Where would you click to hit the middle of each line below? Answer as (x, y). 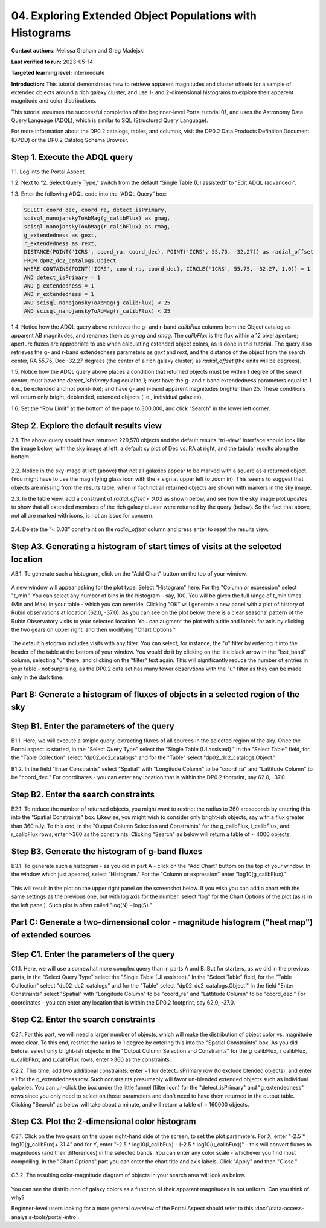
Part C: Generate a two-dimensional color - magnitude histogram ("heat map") (162, 922)
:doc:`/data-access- (280, 1209)
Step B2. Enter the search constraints (83, 794)
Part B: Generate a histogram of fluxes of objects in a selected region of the (155, 694)
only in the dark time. (37, 677)
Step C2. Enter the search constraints (83, 1020)
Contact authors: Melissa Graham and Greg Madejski (78, 51)
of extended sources (51, 935)
